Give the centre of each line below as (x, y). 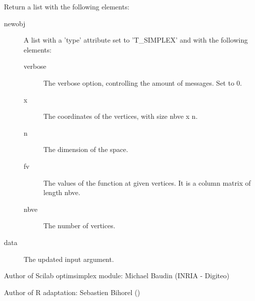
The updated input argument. (69, 259)
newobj (15, 23)
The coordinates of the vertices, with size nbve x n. (121, 116)
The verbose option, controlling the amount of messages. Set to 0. (143, 82)
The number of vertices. (79, 226)
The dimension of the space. (86, 149)
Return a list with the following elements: (67, 6)
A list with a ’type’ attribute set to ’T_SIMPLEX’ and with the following (136, 40)
